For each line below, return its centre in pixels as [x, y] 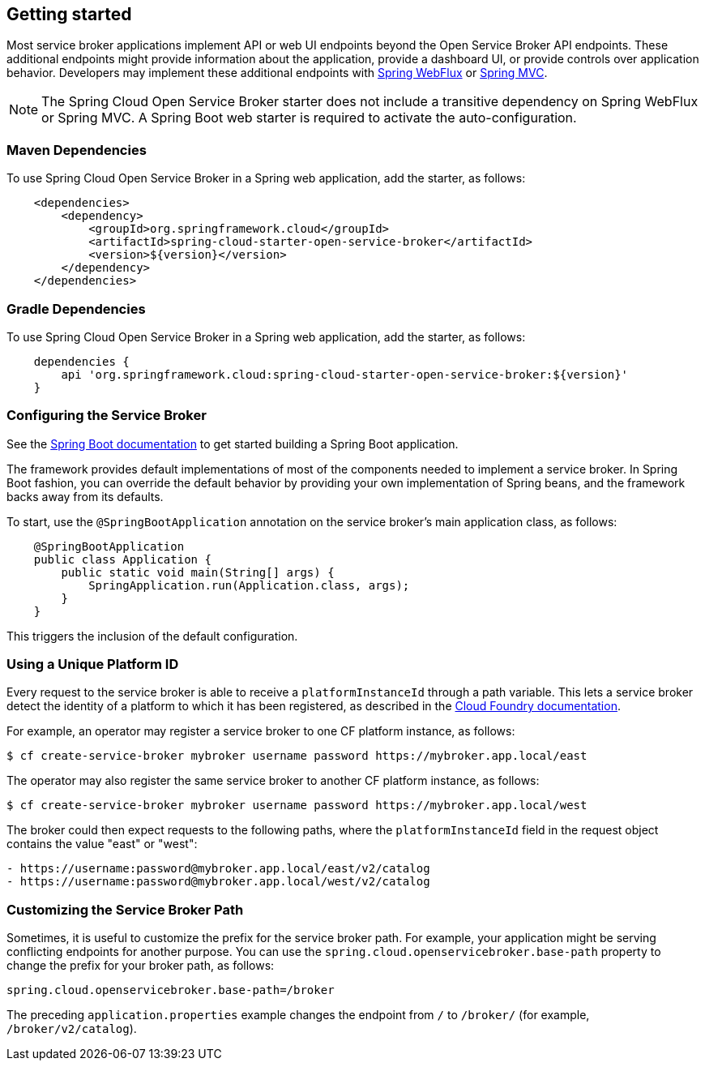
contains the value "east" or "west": [102, 844]
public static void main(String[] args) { [198, 572]
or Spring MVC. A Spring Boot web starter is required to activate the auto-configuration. [309, 118]
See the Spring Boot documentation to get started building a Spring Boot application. [233, 444]
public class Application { [122, 559]
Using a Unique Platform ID [93, 664]
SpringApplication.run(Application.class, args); [249, 585]
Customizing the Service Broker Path [125, 909]
